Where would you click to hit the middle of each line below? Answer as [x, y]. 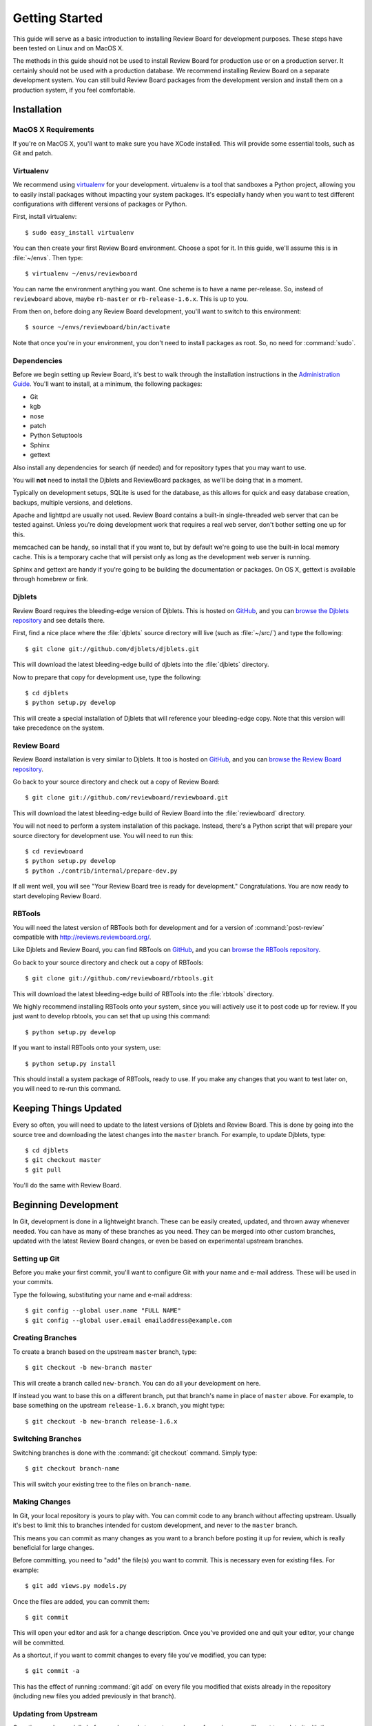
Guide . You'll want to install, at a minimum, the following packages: [107, 384]
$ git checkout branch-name [72, 1468]
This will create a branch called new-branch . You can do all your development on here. [137, 1383]
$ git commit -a [52, 1671]
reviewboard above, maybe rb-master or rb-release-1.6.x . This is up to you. [131, 299]
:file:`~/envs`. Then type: [48, 258]
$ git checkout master [63, 1160]
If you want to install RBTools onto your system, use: [87, 1048]
